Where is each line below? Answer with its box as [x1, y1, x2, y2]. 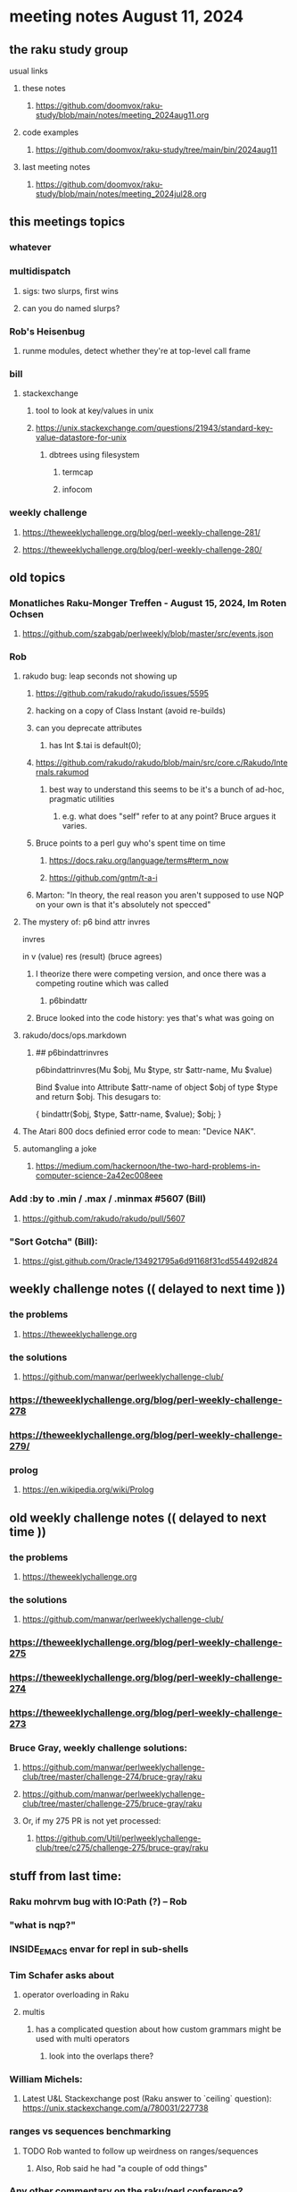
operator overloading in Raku [21, 1989, 129, 2000]
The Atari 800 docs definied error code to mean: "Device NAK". [21, 1126, 256, 1137]
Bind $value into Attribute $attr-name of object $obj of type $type [35, 1082, 278, 1092]
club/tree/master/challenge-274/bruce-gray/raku [21, 1772, 202, 1783]
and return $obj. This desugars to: [35, 1092, 161, 1102]
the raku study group [9, 42, 129, 57]
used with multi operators [35, 2033, 130, 2044]
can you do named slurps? [21, 302, 120, 314]
